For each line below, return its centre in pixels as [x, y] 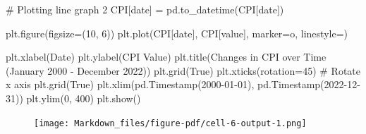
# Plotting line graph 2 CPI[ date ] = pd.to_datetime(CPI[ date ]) [145, 9]
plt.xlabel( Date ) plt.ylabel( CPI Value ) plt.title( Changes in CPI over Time [166, 57]
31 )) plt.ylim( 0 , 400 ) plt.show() [73, 98]
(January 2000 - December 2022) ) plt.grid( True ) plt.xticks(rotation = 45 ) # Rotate [183, 70]
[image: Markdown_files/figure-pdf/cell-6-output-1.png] [170, 123]
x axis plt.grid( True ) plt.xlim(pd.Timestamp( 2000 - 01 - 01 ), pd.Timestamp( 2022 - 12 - [183, 84]
